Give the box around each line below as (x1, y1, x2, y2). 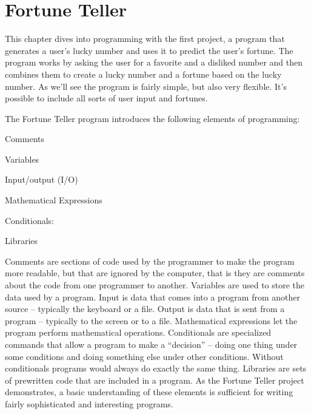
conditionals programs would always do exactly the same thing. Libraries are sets (5, 362, 307, 375)
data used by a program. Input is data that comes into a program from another (5, 290, 300, 303)
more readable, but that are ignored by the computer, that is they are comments (5, 266, 305, 279)
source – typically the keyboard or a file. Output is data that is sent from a (5, 302, 285, 315)
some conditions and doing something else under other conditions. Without (5, 350, 284, 362)
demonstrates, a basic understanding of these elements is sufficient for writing (5, 385, 293, 398)
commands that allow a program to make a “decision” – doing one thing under (5, 338, 298, 350)
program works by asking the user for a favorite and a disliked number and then (5, 56, 303, 69)
